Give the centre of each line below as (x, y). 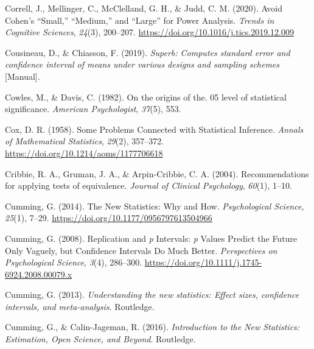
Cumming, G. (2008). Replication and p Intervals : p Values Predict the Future (151, 238)
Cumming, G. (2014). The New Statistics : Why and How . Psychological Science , (155, 206)
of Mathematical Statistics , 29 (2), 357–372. (85, 141)
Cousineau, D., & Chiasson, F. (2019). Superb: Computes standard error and (148, 52)
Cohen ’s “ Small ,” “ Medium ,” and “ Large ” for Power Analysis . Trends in (140, 20)
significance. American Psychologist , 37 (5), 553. (93, 109)
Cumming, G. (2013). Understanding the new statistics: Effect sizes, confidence (152, 294)
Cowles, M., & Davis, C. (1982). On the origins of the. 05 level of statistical (146, 97)
